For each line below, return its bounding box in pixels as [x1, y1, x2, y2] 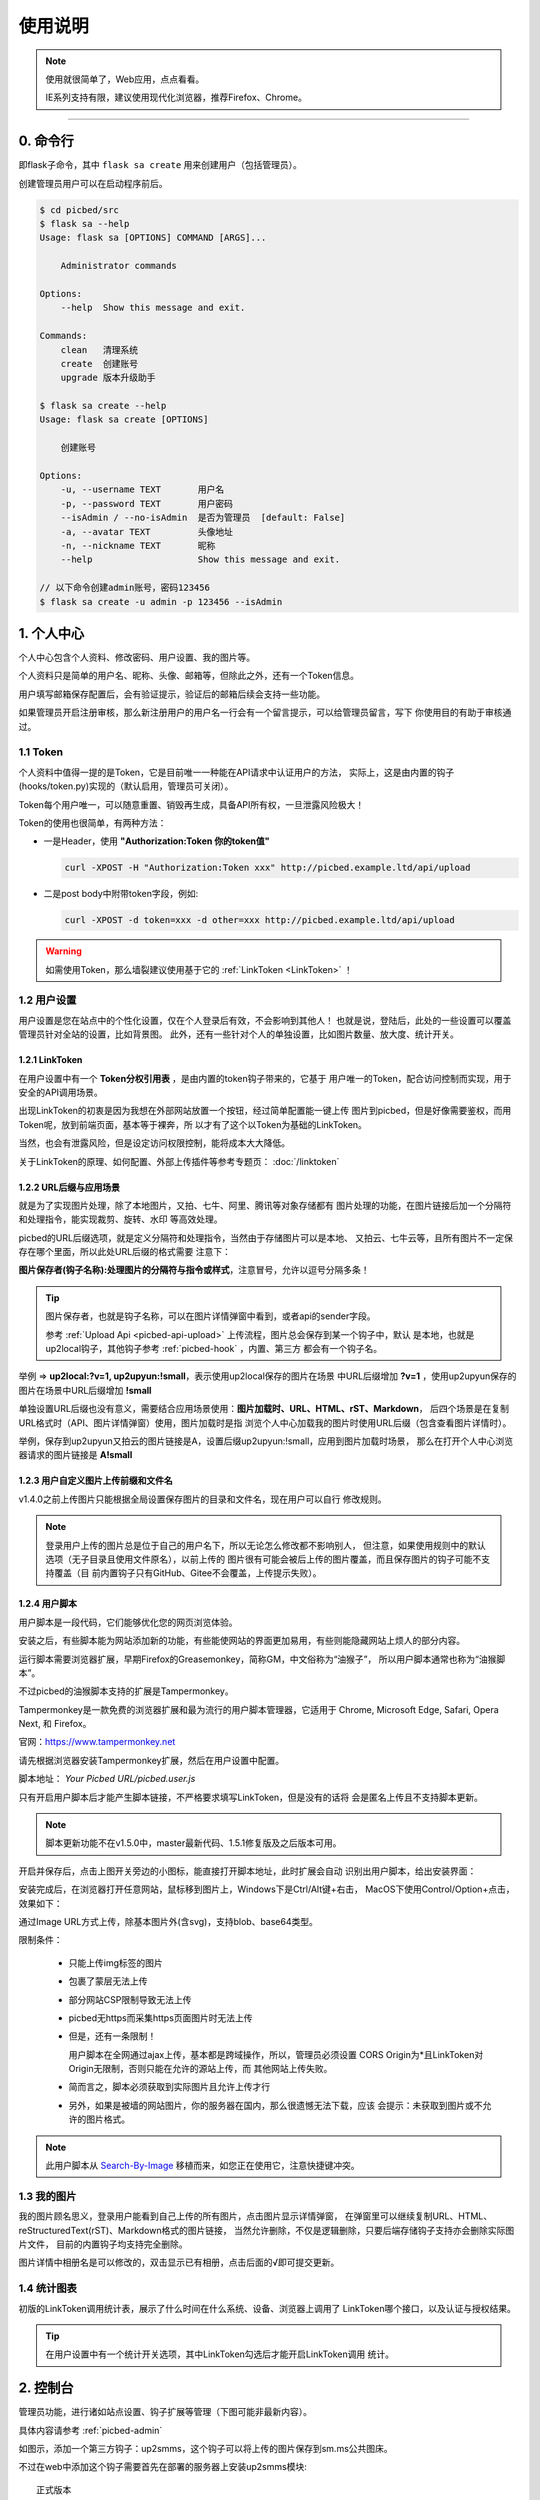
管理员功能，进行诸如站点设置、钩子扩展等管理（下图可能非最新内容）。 [18, 2406, 312, 2418]
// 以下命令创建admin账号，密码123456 [39, 582, 210, 594]
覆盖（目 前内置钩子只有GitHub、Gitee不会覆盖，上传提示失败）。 [53, 1567, 322, 1579]
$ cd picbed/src [39, 204, 120, 215]
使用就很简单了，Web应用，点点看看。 [45, 73, 205, 85]
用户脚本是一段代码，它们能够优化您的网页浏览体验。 [18, 1616, 238, 1628]
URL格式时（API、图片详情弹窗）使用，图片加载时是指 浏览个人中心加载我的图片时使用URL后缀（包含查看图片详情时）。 [18, 1416, 512, 1429]
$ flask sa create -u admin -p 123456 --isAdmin [39, 596, 283, 607]
